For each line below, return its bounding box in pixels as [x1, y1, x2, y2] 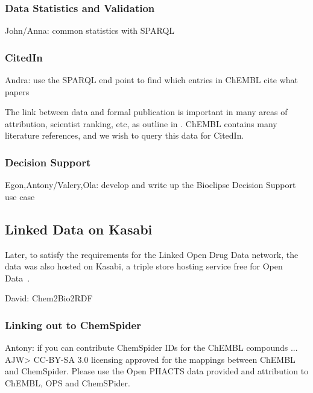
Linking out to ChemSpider [5, 317, 141, 332]
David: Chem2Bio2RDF [5, 292, 93, 304]
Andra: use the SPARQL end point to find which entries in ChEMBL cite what [5, 74, 298, 86]
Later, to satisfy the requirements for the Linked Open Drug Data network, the [5, 248, 299, 260]
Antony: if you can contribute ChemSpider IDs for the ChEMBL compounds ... [5, 341, 298, 354]
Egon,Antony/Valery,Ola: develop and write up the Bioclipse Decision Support [5, 178, 296, 191]
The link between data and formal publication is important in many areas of [5, 105, 288, 118]
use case [5, 190, 35, 203]
